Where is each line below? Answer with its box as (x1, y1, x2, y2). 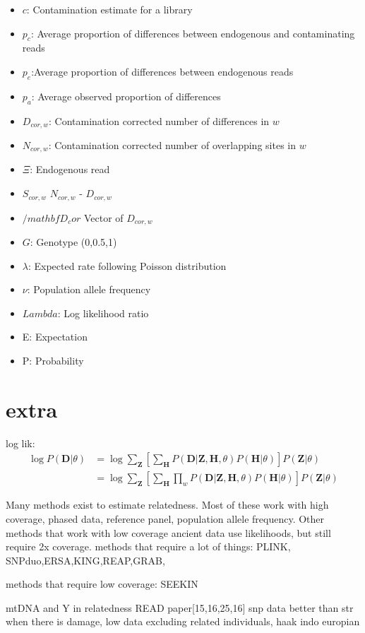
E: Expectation (22, 329, 88, 344)
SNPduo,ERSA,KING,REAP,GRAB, (6, 552, 165, 567)
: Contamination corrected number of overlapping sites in (48, 138, 296, 153)
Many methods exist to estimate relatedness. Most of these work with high (6, 497, 329, 512)
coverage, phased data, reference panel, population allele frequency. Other (6, 511, 325, 526)
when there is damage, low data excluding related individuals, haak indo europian (6, 614, 360, 629)
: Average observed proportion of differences (31, 88, 221, 103)
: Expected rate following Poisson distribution (28, 258, 227, 273)
